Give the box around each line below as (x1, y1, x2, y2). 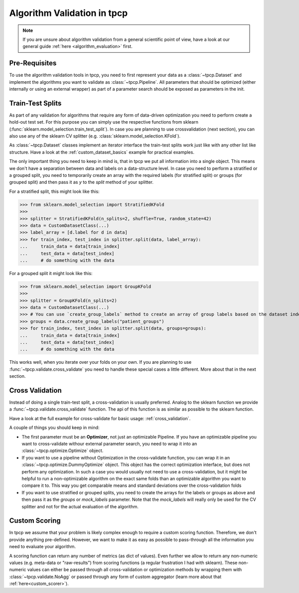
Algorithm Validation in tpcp (9, 7, 128, 18)
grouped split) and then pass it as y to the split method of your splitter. (9, 179, 154, 185)
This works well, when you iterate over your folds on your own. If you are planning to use (9, 359, 192, 365)
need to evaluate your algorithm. (9, 544, 76, 550)
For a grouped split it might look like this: (9, 270, 93, 276)
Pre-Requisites (9, 59, 57, 67)
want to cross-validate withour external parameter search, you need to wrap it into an (21, 441, 197, 447)
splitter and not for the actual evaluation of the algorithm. (21, 503, 139, 509)
